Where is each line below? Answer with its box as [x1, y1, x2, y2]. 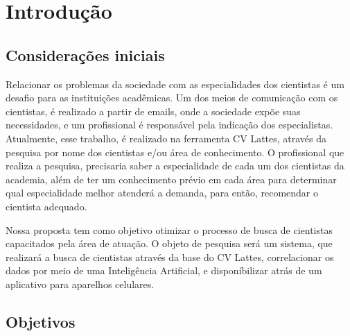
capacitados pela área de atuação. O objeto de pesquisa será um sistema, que [6, 236, 333, 251]
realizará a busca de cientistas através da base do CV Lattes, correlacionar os [6, 249, 334, 264]
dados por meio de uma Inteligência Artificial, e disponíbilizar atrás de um [6, 263, 322, 278]
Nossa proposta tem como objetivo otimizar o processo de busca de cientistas [6, 222, 333, 237]
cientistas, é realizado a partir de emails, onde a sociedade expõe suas [6, 103, 301, 118]
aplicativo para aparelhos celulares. [6, 276, 155, 291]
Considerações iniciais [6, 44, 165, 65]
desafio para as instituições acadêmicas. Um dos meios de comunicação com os [6, 90, 338, 105]
